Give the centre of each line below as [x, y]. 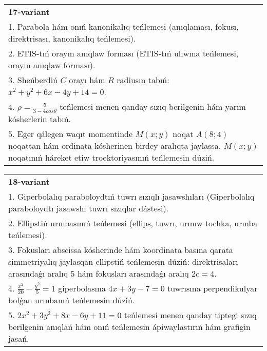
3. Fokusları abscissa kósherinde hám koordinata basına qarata [121, 249]
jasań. [19, 339]
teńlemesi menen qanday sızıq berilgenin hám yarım [153, 106]
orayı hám [87, 80]
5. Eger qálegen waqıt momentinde [71, 133]
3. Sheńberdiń [33, 80]
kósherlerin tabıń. [40, 119]
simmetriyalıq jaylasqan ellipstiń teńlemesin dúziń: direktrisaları [123, 261]
